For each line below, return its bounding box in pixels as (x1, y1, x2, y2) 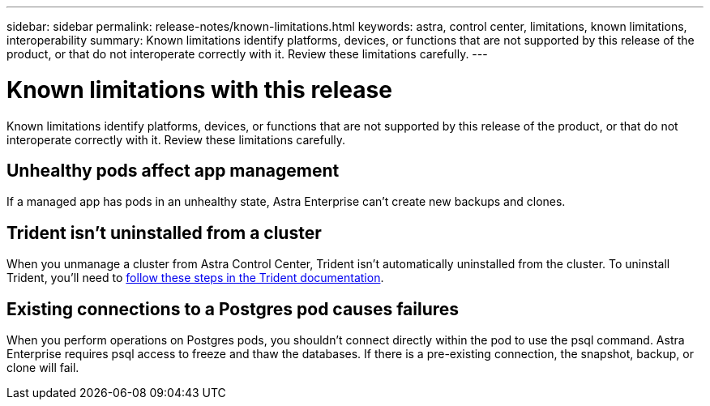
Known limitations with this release (6, 75, 392, 104)
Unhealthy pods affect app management (6, 160, 340, 181)
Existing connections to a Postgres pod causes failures (6, 298, 460, 319)
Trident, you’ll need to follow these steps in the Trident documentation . (6, 271, 384, 285)
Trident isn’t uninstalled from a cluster (6, 222, 322, 243)
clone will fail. (6, 361, 79, 375)
